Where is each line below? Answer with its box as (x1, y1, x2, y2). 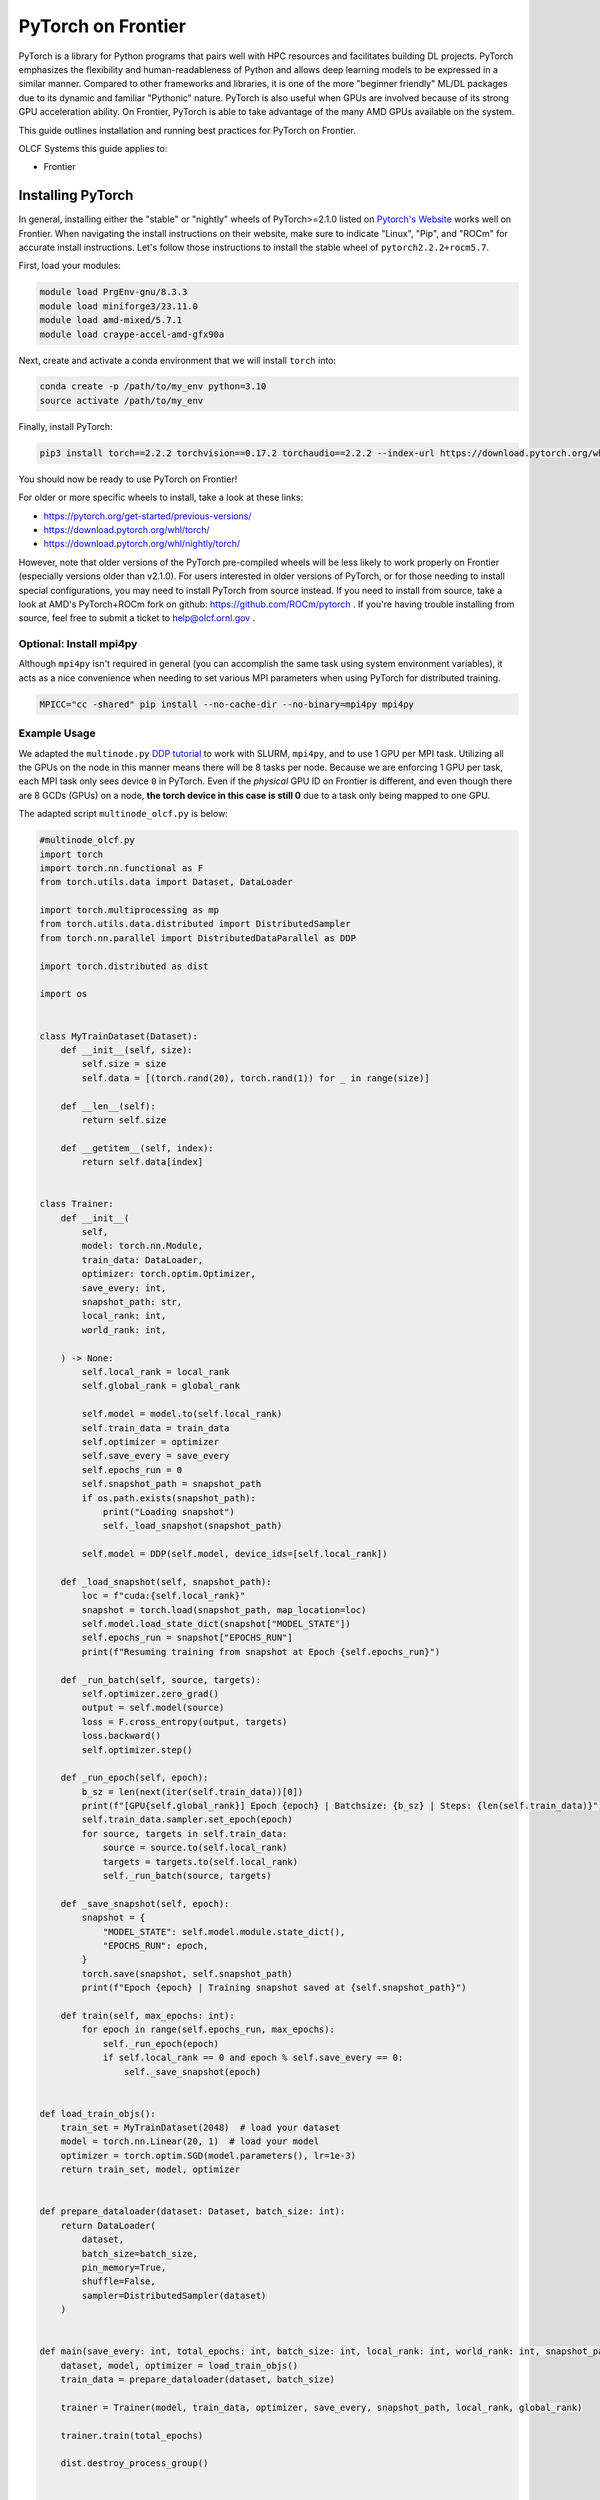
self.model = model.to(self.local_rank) (81, 1408, 283, 1420)
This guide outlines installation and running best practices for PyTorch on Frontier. (18, 124, 357, 136)
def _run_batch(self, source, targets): (60, 1674, 262, 1685)
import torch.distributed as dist (39, 960, 209, 972)
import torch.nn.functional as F (39, 862, 204, 874)
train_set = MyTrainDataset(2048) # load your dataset (60, 2122, 341, 2134)
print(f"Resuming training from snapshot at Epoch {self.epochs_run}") (81, 1646, 441, 1657)
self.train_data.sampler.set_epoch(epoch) (81, 1814, 294, 1825)
